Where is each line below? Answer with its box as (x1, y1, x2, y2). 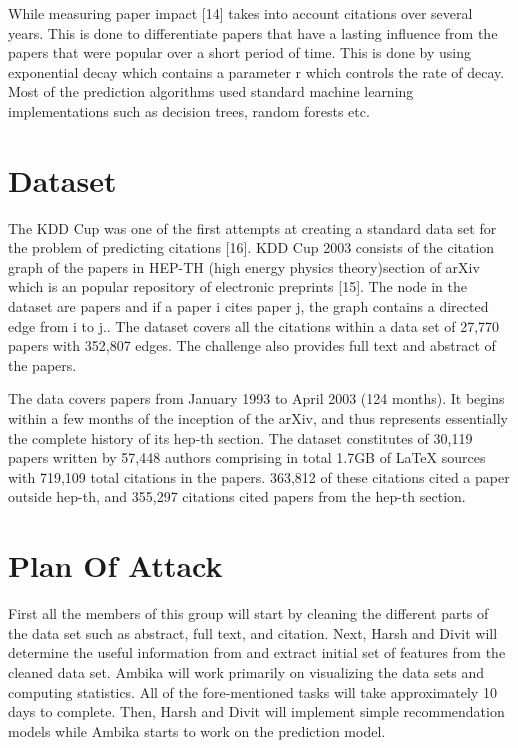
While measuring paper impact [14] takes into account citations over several (8, 3, 473, 23)
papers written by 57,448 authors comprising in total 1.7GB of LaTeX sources (8, 447, 486, 468)
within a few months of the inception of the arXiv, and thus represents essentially (8, 408, 508, 429)
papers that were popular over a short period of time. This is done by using (8, 42, 472, 63)
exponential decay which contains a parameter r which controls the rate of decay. (8, 61, 505, 82)
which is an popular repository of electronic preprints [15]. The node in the (8, 276, 468, 297)
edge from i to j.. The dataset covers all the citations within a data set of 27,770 (8, 315, 500, 336)
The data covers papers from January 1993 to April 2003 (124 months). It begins (8, 388, 505, 409)
